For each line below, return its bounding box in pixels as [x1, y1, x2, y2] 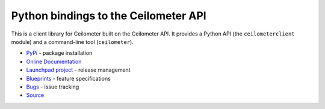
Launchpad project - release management [26, 66, 131, 73]
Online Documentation [26, 58, 82, 65]
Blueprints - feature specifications [26, 75, 111, 82]
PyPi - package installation [26, 49, 93, 57]
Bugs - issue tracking [26, 83, 79, 90]
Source [26, 92, 45, 99]
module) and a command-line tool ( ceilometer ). [11, 38, 134, 45]
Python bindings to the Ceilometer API [11, 9, 207, 22]
